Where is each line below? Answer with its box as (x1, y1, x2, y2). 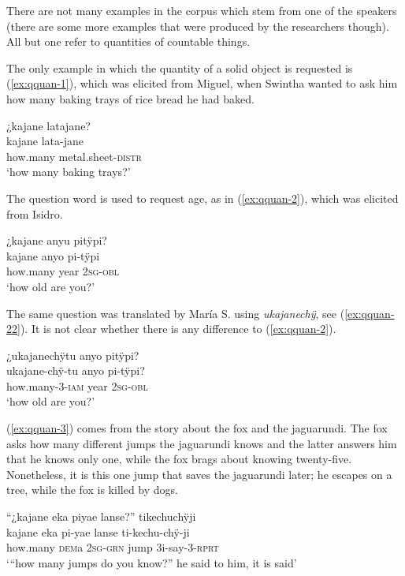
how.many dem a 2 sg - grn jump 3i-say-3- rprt (6, 539, 219, 555)
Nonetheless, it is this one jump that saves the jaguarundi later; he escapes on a (6, 466, 392, 482)
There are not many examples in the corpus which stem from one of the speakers (6, 2, 397, 18)
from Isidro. (6, 205, 63, 222)
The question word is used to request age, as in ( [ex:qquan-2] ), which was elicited (6, 189, 399, 206)
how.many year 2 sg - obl (6, 263, 120, 279)
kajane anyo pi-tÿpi (6, 247, 100, 264)
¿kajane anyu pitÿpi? (6, 232, 107, 249)
